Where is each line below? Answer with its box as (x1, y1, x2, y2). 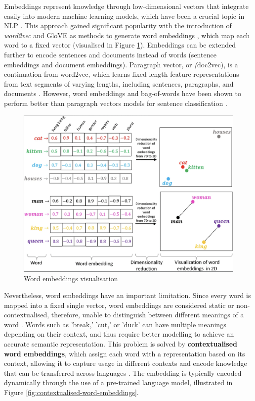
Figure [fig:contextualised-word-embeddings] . (4, 387, 139, 397)
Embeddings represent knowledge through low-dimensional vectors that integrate (4, 1, 249, 11)
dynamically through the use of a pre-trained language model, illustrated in (4, 377, 233, 388)
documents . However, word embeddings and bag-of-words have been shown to (4, 88, 241, 99)
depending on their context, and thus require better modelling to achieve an (4, 329, 234, 339)
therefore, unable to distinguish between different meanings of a (51, 309, 244, 320)
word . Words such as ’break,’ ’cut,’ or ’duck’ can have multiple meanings (4, 319, 226, 329)
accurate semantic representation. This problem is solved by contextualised (4, 339, 237, 349)
